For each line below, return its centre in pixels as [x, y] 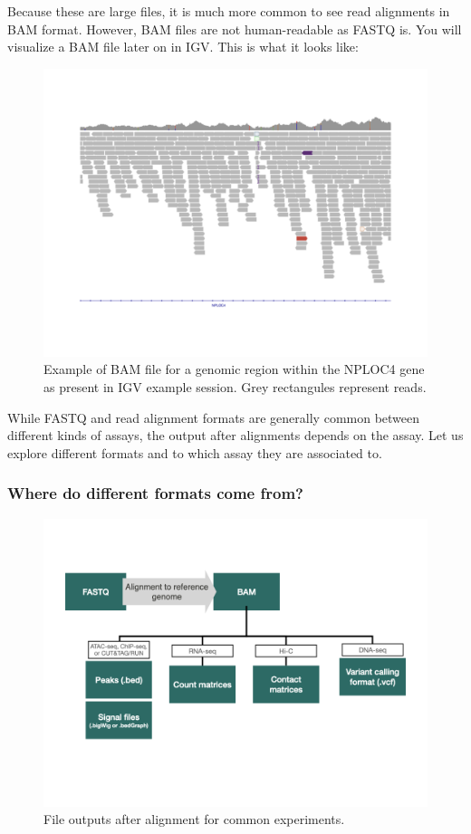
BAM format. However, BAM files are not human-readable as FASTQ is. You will [235, 29]
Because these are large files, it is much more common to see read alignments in [229, 11]
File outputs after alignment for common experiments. [194, 819]
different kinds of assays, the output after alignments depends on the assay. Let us [235, 435]
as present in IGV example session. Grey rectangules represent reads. [235, 386]
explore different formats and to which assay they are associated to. [195, 452]
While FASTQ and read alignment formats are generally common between [214, 417]
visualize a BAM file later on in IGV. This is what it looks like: [183, 47]
